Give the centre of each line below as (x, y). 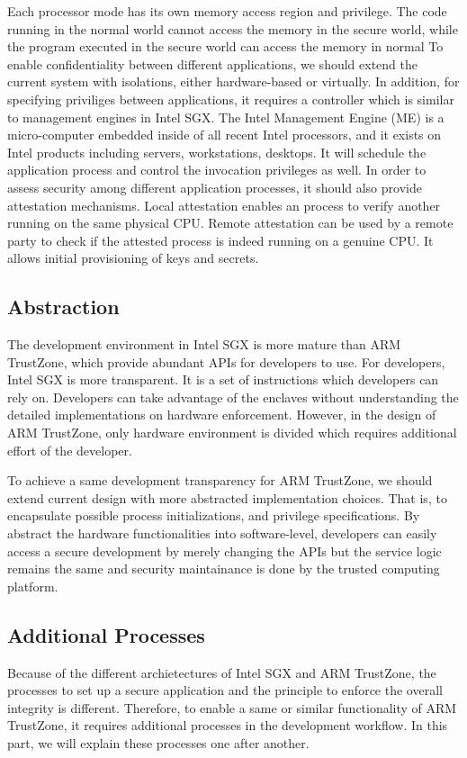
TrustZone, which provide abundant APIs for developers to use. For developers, (226, 361)
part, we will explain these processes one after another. (158, 743)
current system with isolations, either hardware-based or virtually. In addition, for (233, 81)
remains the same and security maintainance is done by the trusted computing (224, 568)
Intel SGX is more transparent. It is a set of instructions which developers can (223, 379)
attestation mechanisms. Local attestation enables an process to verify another (224, 205)
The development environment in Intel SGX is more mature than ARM (204, 344)
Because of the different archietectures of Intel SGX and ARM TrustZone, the (222, 672)
